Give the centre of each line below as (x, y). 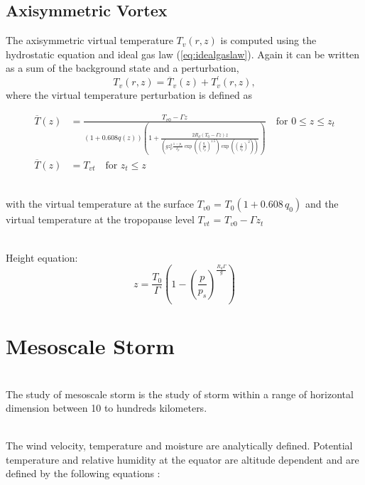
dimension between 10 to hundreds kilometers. (107, 408)
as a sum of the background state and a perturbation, (122, 68)
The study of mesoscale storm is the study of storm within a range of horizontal (180, 394)
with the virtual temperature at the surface (100, 204)
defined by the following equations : (83, 473)
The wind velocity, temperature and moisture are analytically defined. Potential (179, 446)
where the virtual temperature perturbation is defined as (129, 95)
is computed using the (268, 40)
